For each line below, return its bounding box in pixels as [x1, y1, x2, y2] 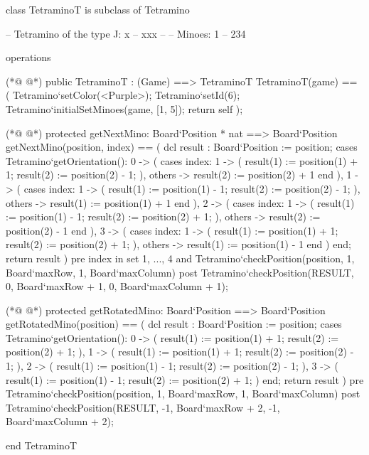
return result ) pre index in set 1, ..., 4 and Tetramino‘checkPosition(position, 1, [6, 250, 355, 265]
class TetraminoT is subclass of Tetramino [6, 2, 190, 16]
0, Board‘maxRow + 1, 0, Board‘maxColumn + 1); [6, 279, 228, 294]
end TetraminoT [6, 438, 77, 453]
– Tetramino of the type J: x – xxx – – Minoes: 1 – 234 [6, 26, 246, 41]
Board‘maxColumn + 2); [6, 414, 114, 429]
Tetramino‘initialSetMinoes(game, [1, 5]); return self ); [6, 101, 243, 116]
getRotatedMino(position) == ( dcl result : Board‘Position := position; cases [6, 316, 342, 331]
